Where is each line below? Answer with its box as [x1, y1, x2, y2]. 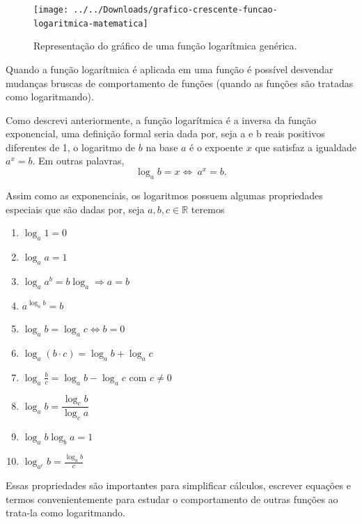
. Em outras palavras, [32, 153, 125, 168]
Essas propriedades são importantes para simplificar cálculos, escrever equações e [6, 477, 351, 492]
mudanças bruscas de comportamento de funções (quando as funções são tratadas [6, 75, 354, 90]
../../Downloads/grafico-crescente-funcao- [73, 5, 278, 15]
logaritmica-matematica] [33, 18, 148, 29]
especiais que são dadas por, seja [6, 201, 145, 216]
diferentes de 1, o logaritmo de [6, 139, 136, 154]
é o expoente [189, 139, 244, 154]
